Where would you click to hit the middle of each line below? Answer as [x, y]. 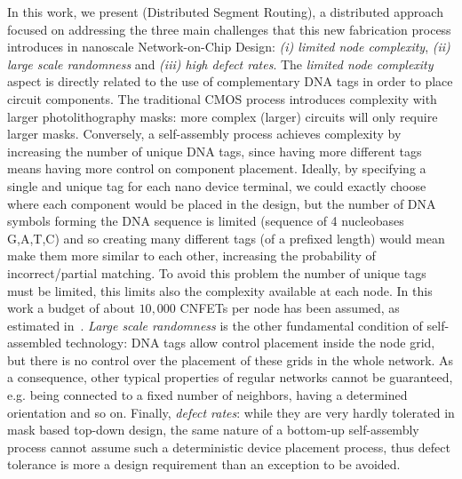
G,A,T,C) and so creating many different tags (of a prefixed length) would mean [226, 238]
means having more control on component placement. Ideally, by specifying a [217, 168]
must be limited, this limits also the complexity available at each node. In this [220, 290]
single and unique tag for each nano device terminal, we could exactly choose [217, 185]
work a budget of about [71, 308]
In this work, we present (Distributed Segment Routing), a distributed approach [225, 12]
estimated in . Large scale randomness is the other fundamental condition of [215, 325]
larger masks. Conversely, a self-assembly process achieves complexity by [204, 134]
